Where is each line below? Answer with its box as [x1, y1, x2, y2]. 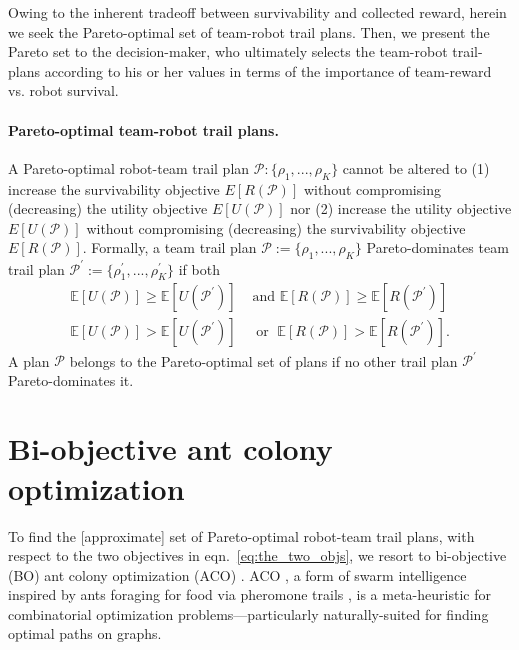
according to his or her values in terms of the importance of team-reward [44, 60, 492, 81]
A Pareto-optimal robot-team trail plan [8, 157, 250, 178]
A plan [8, 350, 50, 370]
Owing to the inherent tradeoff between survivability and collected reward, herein [8, 2, 507, 22]
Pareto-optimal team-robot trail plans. [8, 119, 279, 140]
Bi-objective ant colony [8, 428, 333, 469]
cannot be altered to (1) [342, 157, 490, 178]
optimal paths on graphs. [8, 623, 162, 644]
